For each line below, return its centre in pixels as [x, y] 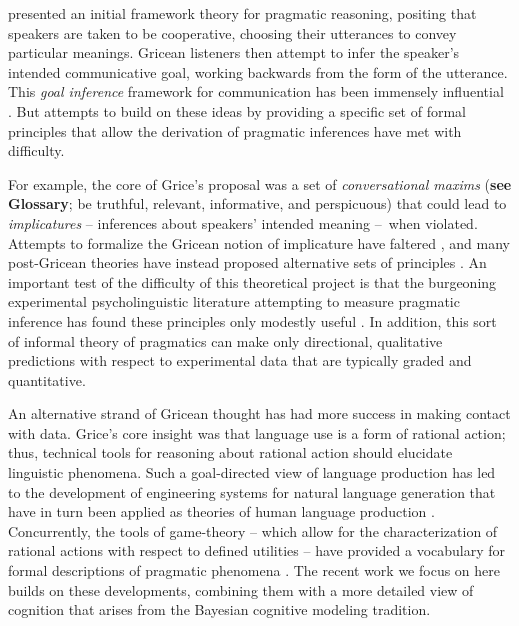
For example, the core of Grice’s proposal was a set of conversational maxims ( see [260, 183]
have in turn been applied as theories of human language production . [221, 511]
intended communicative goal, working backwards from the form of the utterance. [258, 71]
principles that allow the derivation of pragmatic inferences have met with [235, 130]
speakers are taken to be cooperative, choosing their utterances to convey [232, 32]
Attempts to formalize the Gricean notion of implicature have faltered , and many [259, 242]
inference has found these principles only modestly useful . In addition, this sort [252, 320]
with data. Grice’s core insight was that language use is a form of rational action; [257, 432]
